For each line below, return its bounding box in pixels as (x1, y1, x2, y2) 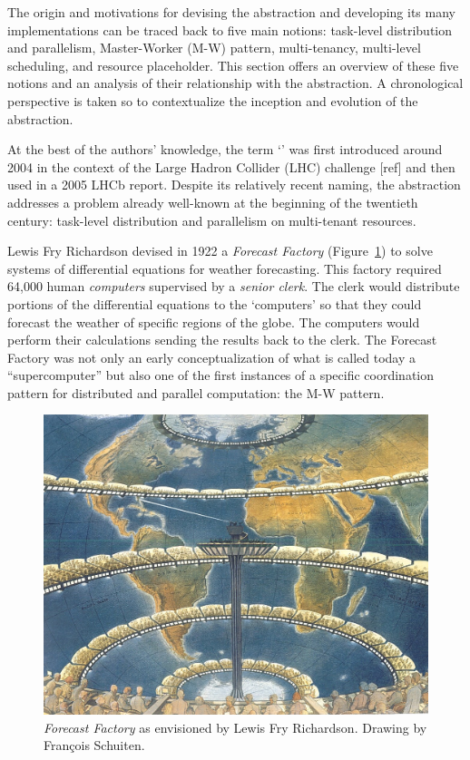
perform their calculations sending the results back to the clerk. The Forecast (7, 330, 437, 349)
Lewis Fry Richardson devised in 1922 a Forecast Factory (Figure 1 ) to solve (7, 241, 433, 260)
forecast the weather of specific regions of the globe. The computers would (7, 312, 420, 331)
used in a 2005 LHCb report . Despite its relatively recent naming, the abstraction (7, 175, 461, 194)
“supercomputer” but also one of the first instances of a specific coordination (7, 365, 435, 385)
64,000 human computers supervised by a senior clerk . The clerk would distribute (7, 277, 460, 296)
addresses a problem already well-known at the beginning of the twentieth (7, 192, 418, 211)
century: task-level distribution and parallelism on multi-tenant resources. (7, 210, 416, 229)
